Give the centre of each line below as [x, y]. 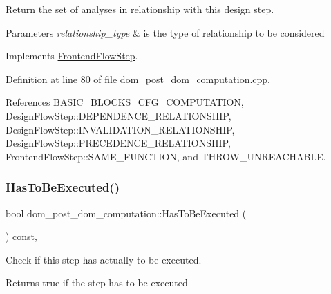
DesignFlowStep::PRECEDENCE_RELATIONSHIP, [118, 143]
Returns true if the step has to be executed [97, 283]
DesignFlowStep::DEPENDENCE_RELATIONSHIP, [119, 115]
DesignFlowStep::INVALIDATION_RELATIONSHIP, [120, 129]
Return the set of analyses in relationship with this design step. [140, 9]
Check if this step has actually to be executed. [104, 259]
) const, [21, 236]
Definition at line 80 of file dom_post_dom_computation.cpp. [138, 79]
